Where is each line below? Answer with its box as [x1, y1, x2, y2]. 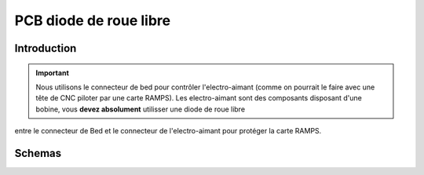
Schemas [14, 146, 62, 160]
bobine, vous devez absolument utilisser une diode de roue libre [35, 104, 246, 114]
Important [35, 67, 70, 78]
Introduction [14, 42, 77, 55]
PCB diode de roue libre [14, 12, 171, 29]
